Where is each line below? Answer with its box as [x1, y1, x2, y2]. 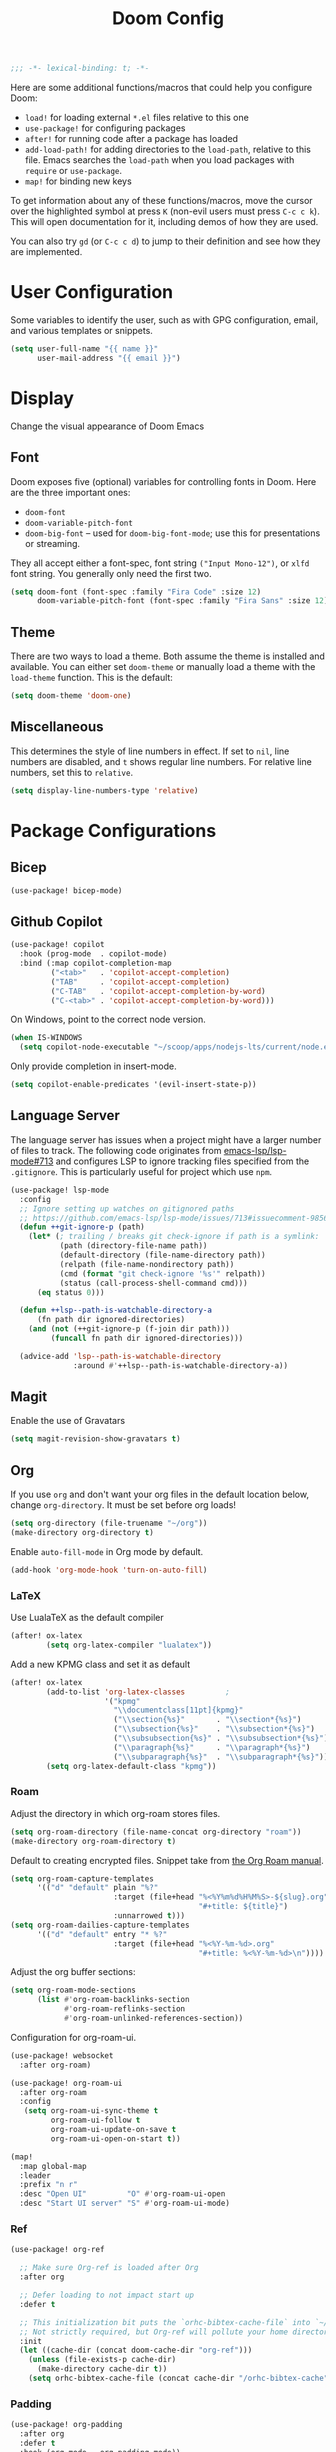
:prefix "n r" [19, 2180, 78, 2190]
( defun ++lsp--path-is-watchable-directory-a [19, 1305, 213, 1316]
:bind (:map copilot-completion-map [19, 958, 172, 969]
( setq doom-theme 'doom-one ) [10, 691, 132, 701]
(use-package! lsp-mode [10, 1185, 110, 1195]
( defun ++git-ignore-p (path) [19, 1222, 145, 1232]
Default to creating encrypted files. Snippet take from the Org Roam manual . [10, 1854, 325, 1866]
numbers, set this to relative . [10, 766, 133, 778]
